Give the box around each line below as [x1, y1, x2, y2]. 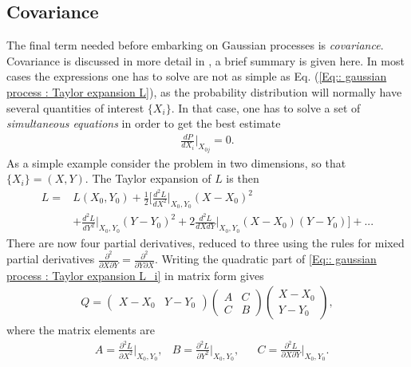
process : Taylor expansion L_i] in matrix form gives [6, 266, 264, 283]
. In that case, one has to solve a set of [171, 99, 361, 116]
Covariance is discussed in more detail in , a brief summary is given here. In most [6, 52, 405, 69]
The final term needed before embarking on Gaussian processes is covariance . [6, 37, 384, 53]
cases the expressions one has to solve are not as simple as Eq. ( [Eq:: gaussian [6, 68, 387, 85]
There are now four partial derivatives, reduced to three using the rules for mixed [6, 234, 405, 251]
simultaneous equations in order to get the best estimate [6, 115, 281, 132]
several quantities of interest [6, 99, 144, 116]
